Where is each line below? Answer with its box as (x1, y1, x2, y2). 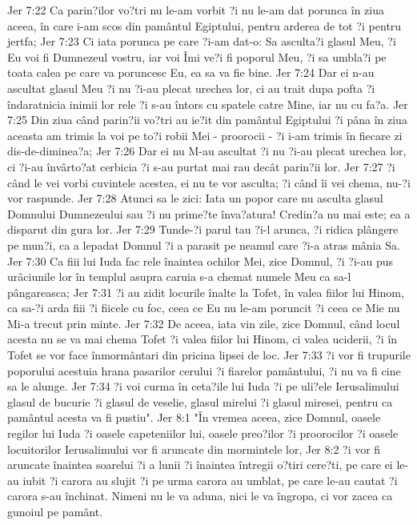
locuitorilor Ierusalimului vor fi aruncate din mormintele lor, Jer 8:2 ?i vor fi (7, 440, 381, 457)
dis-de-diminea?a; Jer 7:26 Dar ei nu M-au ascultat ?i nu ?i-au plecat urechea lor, (7, 142, 407, 159)
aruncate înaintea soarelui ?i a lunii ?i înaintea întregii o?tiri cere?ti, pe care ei (7, 456, 393, 473)
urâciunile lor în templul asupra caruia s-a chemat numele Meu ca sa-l (7, 268, 351, 285)
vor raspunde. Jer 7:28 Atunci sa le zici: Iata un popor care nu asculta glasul (7, 190, 383, 206)
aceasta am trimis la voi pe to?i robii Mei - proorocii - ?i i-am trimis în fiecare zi (7, 126, 403, 143)
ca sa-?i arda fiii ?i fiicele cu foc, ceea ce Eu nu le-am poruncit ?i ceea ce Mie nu (7, 299, 400, 316)
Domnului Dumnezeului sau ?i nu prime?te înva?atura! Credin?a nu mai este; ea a (7, 205, 411, 222)
